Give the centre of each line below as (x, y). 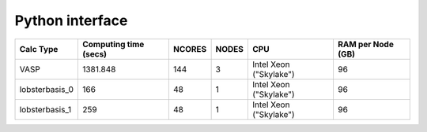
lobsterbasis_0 (47, 89)
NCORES (190, 49)
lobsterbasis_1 (45, 109)
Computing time (113, 44)
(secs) (94, 53)
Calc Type (39, 49)
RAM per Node (366, 44)
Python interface (71, 20)
